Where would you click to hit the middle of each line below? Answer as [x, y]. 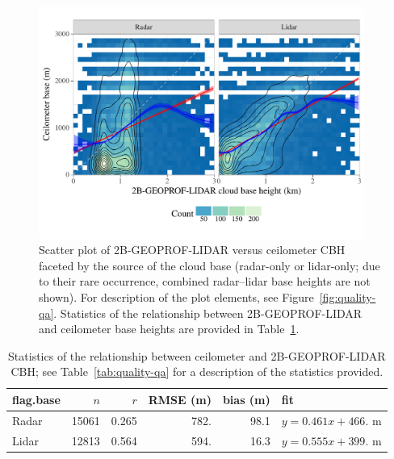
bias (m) [246, 399]
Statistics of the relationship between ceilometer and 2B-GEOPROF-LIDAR [197, 355]
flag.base [36, 399]
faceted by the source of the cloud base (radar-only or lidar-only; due [210, 265]
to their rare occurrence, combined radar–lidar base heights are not [205, 281]
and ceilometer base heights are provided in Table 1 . [169, 329]
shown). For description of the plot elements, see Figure [176, 296]
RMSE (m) [180, 399]
